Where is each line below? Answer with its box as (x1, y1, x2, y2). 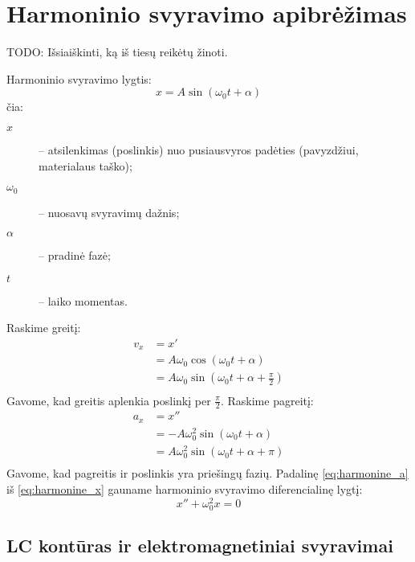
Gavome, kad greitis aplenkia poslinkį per (6, 392, 211, 408)
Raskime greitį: (6, 319, 81, 336)
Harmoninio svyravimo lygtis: (6, 70, 152, 87)
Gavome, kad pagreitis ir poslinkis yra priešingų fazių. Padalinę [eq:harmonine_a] (6, 465, 409, 482)
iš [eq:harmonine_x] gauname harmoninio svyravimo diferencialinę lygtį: (6, 480, 363, 497)
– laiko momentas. (39, 292, 128, 309)
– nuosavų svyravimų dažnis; (39, 203, 180, 220)
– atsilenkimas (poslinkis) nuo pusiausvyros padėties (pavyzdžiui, (39, 141, 359, 158)
